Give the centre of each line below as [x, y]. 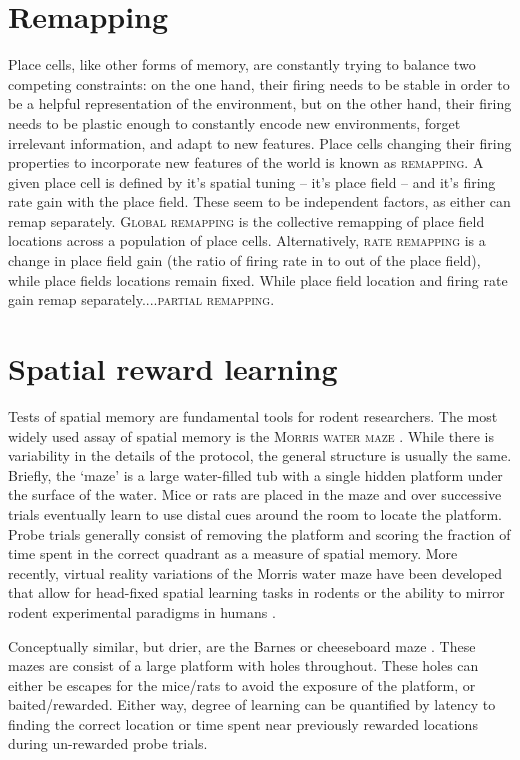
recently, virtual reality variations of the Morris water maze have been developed [255, 572]
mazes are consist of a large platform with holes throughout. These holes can [243, 665]
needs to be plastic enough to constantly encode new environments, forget [234, 122]
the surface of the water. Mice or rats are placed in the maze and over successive [255, 494]
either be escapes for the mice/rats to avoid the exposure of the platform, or [242, 684]
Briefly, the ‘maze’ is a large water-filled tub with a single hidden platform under [255, 474]
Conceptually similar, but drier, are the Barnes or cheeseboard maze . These [242, 645]
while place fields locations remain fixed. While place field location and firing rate [258, 279]
